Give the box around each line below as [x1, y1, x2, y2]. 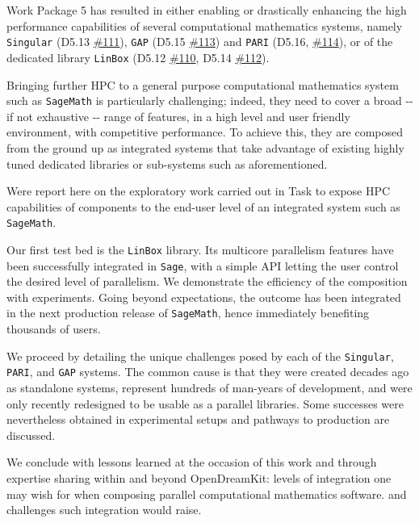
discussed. [6, 426, 56, 443]
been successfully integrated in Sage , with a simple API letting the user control [6, 257, 399, 274]
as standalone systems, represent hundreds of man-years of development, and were [6, 379, 413, 396]
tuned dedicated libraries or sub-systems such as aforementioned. [6, 155, 328, 172]
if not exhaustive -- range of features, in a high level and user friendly [6, 107, 350, 124]
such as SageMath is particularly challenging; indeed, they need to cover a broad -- [6, 92, 413, 109]
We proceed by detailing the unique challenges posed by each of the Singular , [6, 347, 394, 364]
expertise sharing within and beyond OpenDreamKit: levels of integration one [6, 470, 392, 486]
